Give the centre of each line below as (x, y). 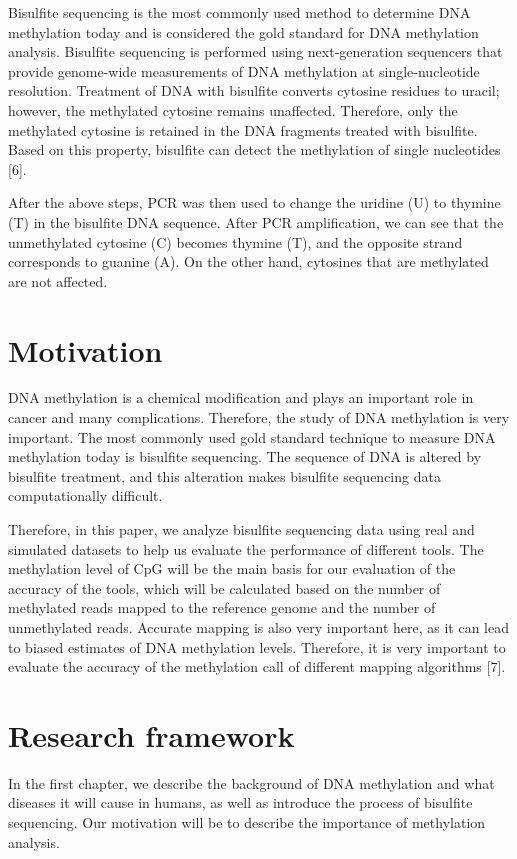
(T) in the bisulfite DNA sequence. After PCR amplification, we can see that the (256, 221)
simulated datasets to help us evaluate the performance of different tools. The (246, 548)
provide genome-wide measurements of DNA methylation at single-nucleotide (244, 70)
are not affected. (58, 280)
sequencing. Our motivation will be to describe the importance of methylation (247, 822)
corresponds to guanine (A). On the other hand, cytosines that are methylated (248, 261)
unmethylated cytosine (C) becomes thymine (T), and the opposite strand (235, 241)
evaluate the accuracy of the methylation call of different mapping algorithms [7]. (257, 666)
